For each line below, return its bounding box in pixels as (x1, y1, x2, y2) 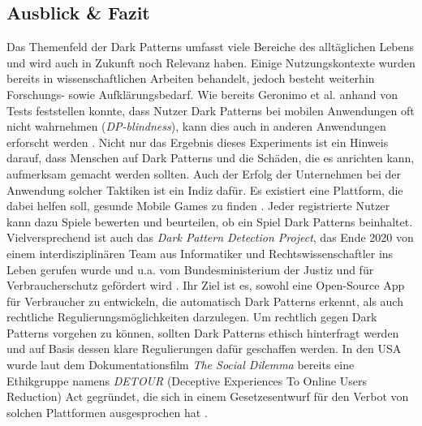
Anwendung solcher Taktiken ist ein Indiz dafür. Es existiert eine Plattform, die (6, 181, 403, 198)
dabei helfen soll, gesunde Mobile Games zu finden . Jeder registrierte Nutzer (6, 197, 390, 214)
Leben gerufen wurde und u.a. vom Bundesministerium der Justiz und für (6, 260, 374, 278)
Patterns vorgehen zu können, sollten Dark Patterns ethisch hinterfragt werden (6, 324, 399, 341)
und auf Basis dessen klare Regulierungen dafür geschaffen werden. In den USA (6, 340, 402, 357)
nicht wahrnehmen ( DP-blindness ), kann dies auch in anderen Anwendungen (6, 118, 386, 135)
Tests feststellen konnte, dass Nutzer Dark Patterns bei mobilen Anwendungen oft (6, 101, 415, 118)
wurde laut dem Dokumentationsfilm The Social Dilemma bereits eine (6, 356, 355, 373)
